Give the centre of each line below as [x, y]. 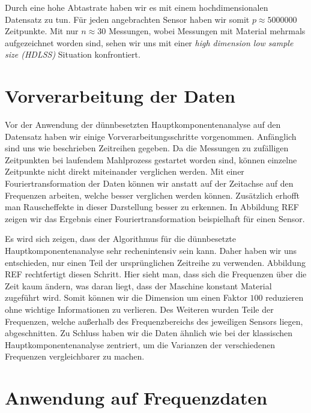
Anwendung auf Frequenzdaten [136, 398]
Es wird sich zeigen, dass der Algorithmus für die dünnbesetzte [121, 239]
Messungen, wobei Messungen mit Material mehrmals [207, 31]
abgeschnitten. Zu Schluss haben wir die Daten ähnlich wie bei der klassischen [149, 333]
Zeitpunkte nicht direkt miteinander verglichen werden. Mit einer [125, 171]
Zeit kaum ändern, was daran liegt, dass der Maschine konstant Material [138, 285]
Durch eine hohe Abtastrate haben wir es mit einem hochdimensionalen [137, 7]
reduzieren [285, 297]
